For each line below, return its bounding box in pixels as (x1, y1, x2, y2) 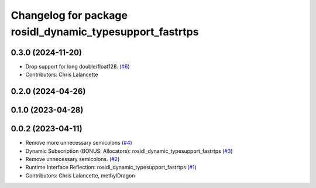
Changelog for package (11, 9, 128, 22)
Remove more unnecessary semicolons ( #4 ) (25, 139, 133, 146)
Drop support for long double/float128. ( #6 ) (25, 63, 130, 70)
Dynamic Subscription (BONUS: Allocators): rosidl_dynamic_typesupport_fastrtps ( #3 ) (25, 147, 233, 155)
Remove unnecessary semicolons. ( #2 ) (25, 155, 120, 162)
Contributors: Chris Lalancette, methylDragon (25, 172, 135, 179)
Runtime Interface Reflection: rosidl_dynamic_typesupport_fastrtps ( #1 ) (25, 164, 197, 171)
